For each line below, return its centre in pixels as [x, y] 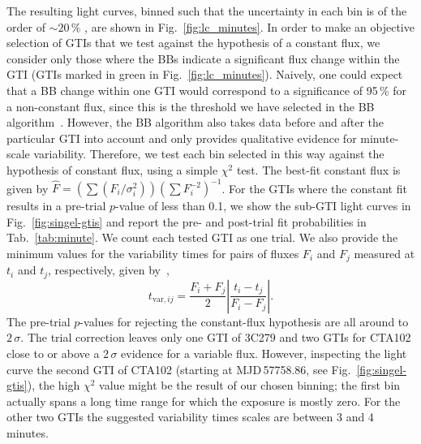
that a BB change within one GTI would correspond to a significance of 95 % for [207, 90]
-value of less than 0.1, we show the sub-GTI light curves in [263, 206]
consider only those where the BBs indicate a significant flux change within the [203, 58]
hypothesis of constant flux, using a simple [112, 169]
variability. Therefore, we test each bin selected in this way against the [209, 154]
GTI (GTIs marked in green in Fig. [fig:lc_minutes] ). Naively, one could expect [205, 74]
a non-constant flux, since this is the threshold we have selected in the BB [191, 106]
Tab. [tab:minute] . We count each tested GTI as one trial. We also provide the [202, 237]
